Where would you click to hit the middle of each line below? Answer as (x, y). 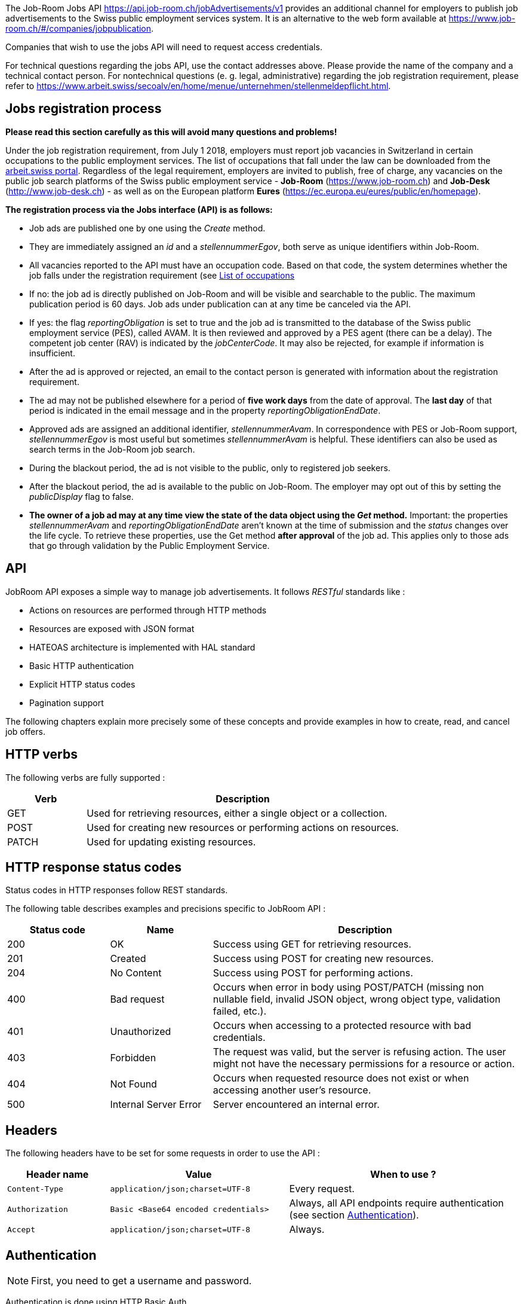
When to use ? (403, 1175)
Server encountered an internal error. (296, 1105)
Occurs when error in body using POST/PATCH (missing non (348, 987)
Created (128, 959)
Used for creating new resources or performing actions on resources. (243, 827)
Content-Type (35, 1189)
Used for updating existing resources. (171, 842)
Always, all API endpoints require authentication (396, 1203)
